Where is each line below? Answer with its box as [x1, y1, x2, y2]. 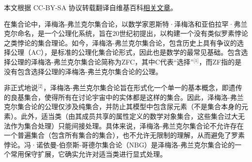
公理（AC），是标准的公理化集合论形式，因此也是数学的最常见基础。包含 [10, 47, 241, 57]
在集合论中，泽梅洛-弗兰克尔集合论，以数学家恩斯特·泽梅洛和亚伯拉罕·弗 [4, 18, 241, 29]
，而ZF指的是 [199, 56, 242, 66]
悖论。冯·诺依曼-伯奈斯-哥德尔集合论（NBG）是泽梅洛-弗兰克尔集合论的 [4, 139, 235, 149]
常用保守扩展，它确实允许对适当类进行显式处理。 [10, 149, 167, 159]
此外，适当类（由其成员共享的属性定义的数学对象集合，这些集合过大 [20, 111, 238, 121]
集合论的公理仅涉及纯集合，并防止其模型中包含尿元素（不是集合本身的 [17, 101, 241, 112]
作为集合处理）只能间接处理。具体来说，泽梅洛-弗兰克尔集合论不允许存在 [10, 120, 244, 130]
